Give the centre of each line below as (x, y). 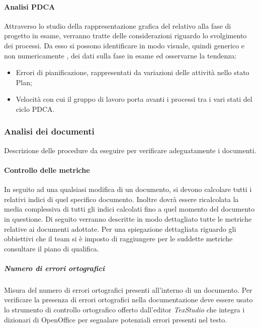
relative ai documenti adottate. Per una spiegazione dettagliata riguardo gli (120, 228)
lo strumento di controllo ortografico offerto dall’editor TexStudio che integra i (124, 310)
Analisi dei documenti (49, 131)
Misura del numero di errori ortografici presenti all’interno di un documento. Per (128, 289)
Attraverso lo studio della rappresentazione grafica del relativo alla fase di (118, 25)
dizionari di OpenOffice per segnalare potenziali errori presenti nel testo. (116, 319)
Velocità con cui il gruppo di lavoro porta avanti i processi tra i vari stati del (134, 99)
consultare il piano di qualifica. (52, 248)
